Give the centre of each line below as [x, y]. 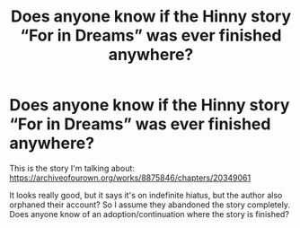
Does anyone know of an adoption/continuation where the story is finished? [150, 214]
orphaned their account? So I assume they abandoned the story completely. [150, 205]
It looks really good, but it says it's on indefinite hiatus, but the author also [146, 195]
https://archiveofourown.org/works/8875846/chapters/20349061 [130, 178]
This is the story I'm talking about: [72, 168]
